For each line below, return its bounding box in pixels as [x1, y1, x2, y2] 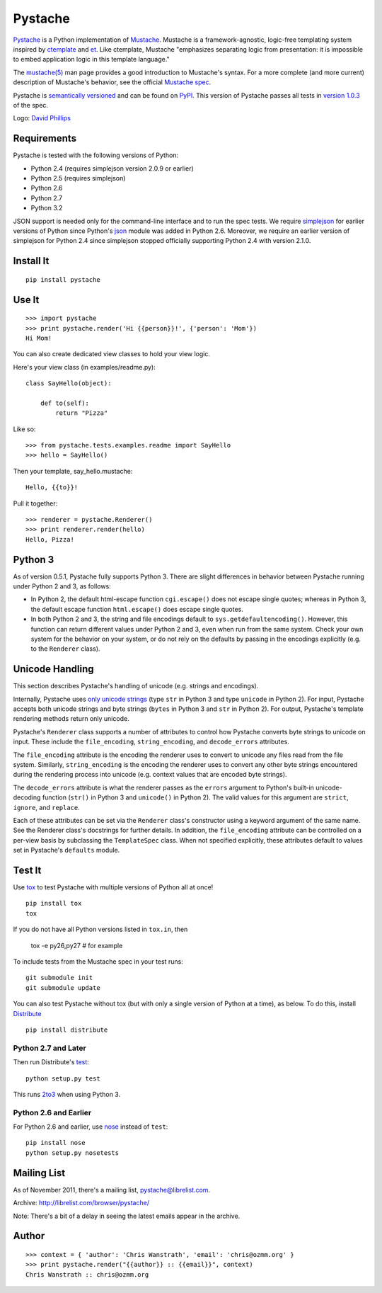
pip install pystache [25, 275, 100, 283]
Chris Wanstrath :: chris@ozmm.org [25, 1270, 149, 1278]
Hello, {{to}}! [25, 484, 79, 491]
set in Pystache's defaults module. [13, 846, 120, 855]
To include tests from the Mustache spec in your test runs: [13, 957, 183, 966]
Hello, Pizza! [25, 535, 74, 543]
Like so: [13, 425, 36, 433]
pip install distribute [25, 1025, 108, 1034]
